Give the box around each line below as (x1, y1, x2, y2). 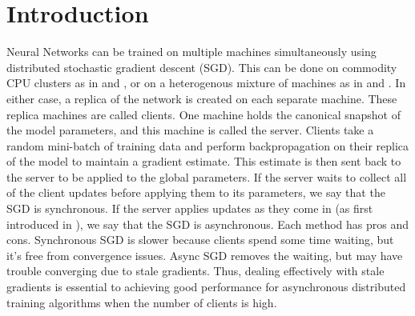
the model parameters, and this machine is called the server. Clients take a (6, 122, 374, 138)
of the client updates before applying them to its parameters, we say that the (6, 184, 385, 201)
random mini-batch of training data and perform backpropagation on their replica (6, 137, 409, 154)
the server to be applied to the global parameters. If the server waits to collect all (6, 168, 407, 185)
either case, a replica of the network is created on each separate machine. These (6, 90, 397, 106)
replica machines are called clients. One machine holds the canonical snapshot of (6, 106, 401, 122)
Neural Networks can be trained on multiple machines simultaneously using (6, 43, 377, 60)
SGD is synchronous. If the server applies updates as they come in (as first (6, 200, 373, 217)
